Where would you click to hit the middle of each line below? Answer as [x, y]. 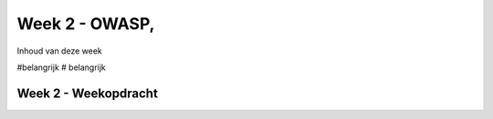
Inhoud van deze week [59, 51]
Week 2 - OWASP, [86, 24]
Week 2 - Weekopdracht [88, 93]
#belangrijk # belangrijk [62, 67]
